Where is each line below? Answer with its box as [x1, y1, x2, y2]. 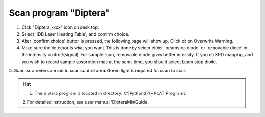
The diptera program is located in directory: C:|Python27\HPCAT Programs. [34, 90, 187, 96]
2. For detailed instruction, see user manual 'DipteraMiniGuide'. [22, 99, 150, 105]
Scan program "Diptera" [9, 7, 110, 18]
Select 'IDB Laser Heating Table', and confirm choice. [21, 31, 130, 37]
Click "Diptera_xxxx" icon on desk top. [21, 24, 99, 30]
